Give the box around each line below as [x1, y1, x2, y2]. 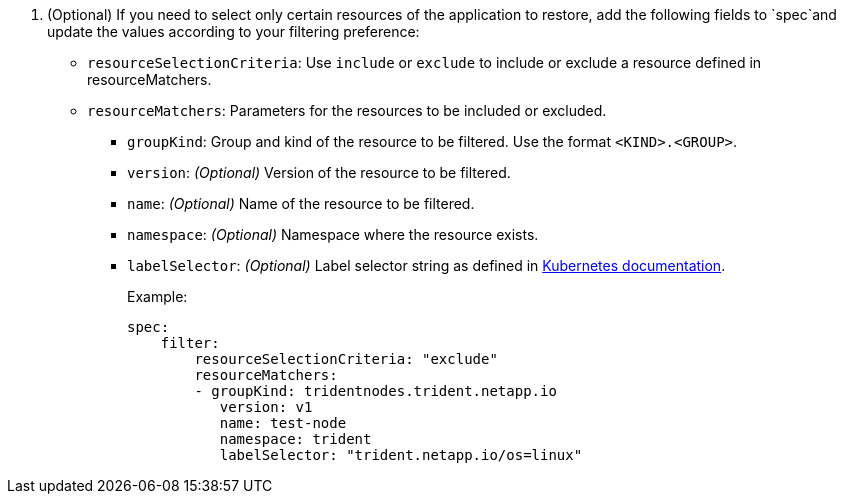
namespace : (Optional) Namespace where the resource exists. [127, 226, 539, 243]
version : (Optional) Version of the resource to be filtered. [127, 164, 511, 181]
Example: [127, 288, 188, 305]
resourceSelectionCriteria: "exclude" [194, 351, 498, 367]
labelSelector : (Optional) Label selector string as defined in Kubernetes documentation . [127, 257, 726, 274]
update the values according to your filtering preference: [47, 23, 420, 40]
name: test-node [219, 415, 347, 431]
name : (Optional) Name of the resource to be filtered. [127, 195, 475, 212]
